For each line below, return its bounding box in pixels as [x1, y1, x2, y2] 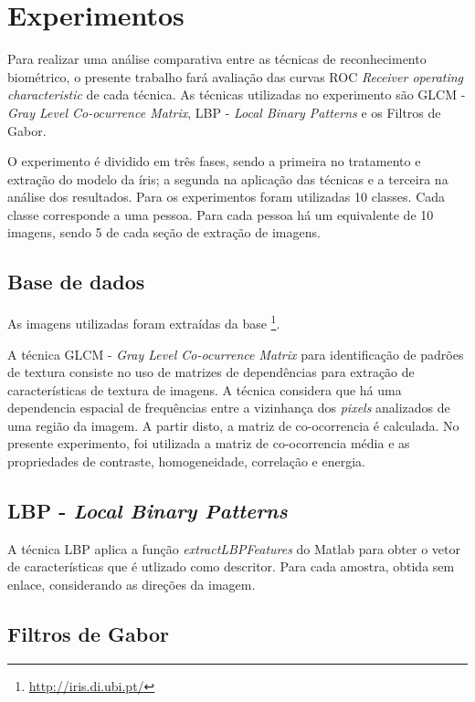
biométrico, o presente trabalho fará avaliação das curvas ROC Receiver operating [7, 67, 464, 86]
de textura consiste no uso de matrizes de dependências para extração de [7, 362, 415, 382]
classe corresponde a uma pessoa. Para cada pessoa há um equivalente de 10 [7, 204, 434, 224]
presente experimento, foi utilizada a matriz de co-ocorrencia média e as [7, 434, 410, 453]
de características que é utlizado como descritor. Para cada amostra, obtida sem [7, 557, 455, 576]
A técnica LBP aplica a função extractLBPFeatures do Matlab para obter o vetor [7, 539, 460, 558]
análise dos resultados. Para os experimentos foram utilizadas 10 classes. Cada [7, 187, 446, 206]
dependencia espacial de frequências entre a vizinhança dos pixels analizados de [7, 398, 450, 417]
